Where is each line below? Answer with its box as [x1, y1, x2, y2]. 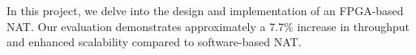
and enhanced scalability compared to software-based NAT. [6, 33, 302, 50]
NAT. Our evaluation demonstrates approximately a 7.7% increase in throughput [6, 18, 410, 34]
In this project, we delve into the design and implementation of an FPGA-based [6, 2, 404, 18]
